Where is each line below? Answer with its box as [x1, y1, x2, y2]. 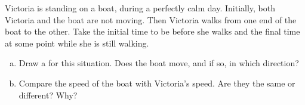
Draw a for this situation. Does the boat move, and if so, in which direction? [19, 57, 299, 69]
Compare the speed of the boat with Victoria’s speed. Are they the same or [19, 76, 295, 89]
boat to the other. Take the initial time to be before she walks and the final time [5, 25, 300, 38]
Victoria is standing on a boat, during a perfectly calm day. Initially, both [5, 2, 276, 14]
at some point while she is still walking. [5, 36, 149, 49]
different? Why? [19, 88, 78, 101]
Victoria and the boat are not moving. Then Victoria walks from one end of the [5, 13, 297, 26]
